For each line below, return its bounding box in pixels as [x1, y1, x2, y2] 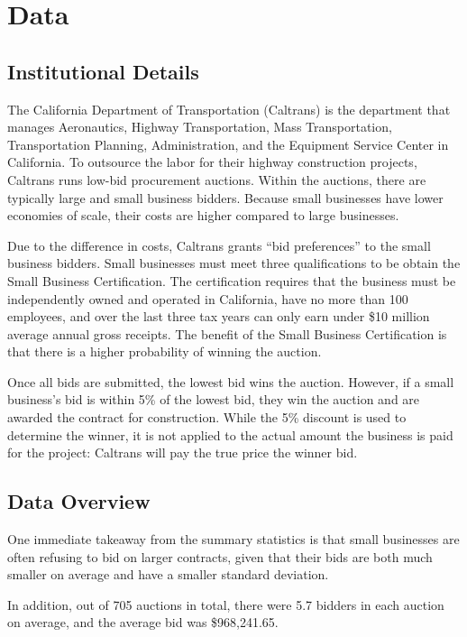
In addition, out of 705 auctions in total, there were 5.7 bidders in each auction [7, 595, 444, 614]
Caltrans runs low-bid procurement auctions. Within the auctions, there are [7, 170, 426, 189]
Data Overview [7, 487, 151, 515]
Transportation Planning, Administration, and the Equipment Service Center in [7, 134, 449, 153]
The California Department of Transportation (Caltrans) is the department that [7, 99, 451, 118]
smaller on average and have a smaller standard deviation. [7, 565, 329, 584]
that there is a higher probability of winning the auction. [7, 342, 322, 361]
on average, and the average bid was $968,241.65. [7, 613, 279, 632]
